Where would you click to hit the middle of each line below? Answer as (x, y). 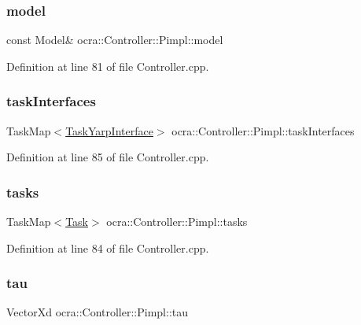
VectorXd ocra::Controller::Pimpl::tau (98, 312)
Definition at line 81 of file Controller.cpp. (108, 66)
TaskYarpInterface (109, 130)
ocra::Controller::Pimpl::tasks (177, 222)
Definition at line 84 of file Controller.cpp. (108, 247)
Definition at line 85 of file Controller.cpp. (108, 157)
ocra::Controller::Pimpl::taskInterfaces (263, 130)
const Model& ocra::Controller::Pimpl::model (115, 40)
